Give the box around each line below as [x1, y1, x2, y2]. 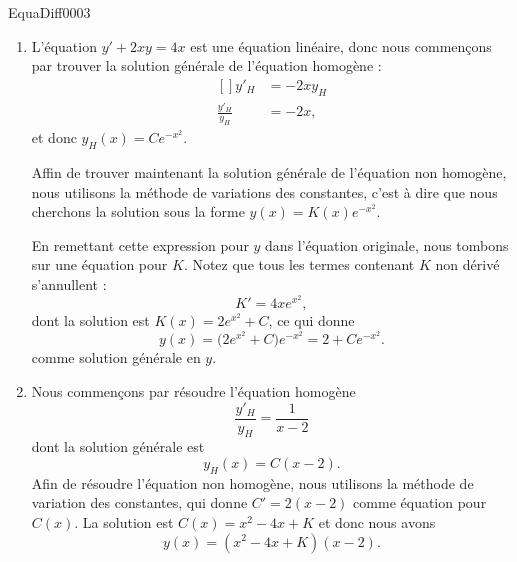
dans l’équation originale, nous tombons [265, 234, 509, 255]
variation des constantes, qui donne [31, 492, 248, 513]
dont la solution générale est [31, 436, 205, 457]
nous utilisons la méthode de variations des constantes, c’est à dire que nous [31, 181, 498, 202]
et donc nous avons [318, 511, 436, 532]
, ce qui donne [268, 310, 355, 331]
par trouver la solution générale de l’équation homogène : [31, 55, 382, 76]
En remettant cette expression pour [31, 234, 249, 255]
